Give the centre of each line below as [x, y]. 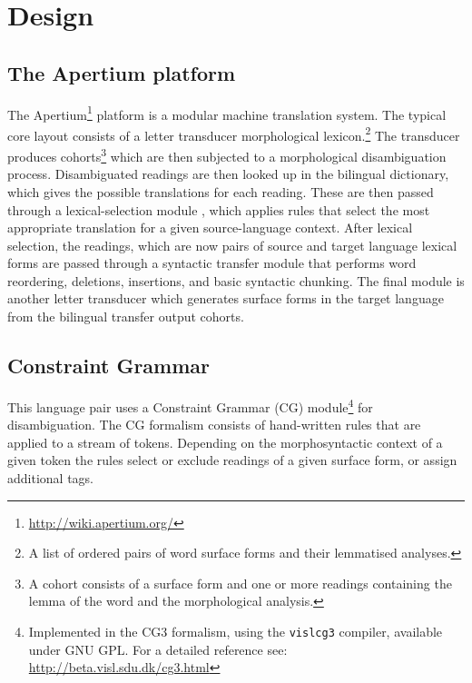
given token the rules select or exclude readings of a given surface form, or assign [232, 460]
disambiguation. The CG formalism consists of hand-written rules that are [214, 425]
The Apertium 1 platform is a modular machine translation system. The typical [227, 113]
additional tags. [50, 477]
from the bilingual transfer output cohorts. [126, 317]
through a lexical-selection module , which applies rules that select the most [219, 209]
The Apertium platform [122, 72]
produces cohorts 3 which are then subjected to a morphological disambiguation [227, 155]
